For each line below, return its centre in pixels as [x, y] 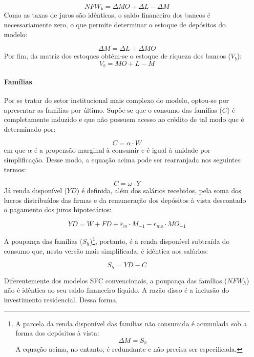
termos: [15, 169]
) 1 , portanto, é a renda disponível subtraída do [159, 240]
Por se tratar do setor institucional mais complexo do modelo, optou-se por [116, 100]
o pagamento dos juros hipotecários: [58, 209]
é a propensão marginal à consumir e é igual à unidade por [122, 150]
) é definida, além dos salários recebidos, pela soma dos [159, 190]
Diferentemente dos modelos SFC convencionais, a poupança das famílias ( [116, 280]
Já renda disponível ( [36, 190]
